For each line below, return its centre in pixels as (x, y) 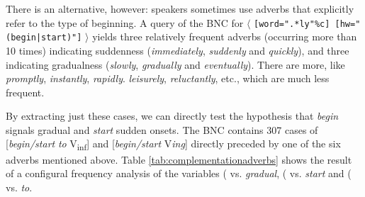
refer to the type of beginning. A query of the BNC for (125, 22)
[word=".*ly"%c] (292, 24)
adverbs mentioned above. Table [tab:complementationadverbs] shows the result (179, 159)
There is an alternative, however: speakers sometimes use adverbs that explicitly (180, 9)
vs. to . (19, 187)
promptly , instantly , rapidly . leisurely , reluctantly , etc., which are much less (168, 78)
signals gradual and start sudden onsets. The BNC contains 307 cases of (162, 129)
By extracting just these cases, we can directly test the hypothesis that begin (172, 116)
